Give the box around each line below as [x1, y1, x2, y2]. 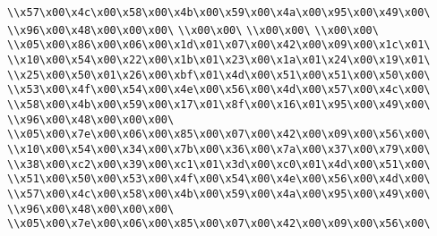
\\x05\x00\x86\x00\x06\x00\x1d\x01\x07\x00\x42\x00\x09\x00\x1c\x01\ [7, 38, 431, 52]
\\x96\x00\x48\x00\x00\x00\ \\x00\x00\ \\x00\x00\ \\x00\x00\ [7, 23, 379, 37]
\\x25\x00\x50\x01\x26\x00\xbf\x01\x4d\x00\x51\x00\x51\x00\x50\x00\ [7, 68, 431, 81]
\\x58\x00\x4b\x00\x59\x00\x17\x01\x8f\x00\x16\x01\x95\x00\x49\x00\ [7, 97, 431, 111]
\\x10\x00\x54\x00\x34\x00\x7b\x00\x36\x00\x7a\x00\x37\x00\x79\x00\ [7, 142, 431, 156]
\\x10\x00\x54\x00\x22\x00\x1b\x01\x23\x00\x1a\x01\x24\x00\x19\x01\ [7, 53, 431, 66]
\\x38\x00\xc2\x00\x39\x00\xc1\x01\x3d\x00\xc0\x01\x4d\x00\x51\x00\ [7, 157, 431, 171]
